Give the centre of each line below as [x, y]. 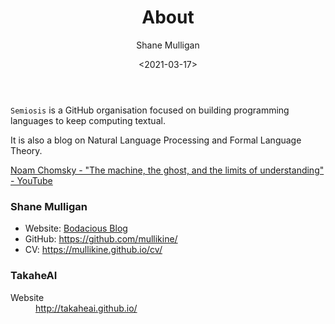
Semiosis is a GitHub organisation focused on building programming [150, 110]
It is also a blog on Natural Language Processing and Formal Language [156, 140]
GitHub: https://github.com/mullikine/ [101, 239]
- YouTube [31, 180]
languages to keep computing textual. [88, 120]
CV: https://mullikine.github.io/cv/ [93, 250]
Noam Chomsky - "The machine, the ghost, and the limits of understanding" [167, 170]
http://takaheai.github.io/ [86, 308]
